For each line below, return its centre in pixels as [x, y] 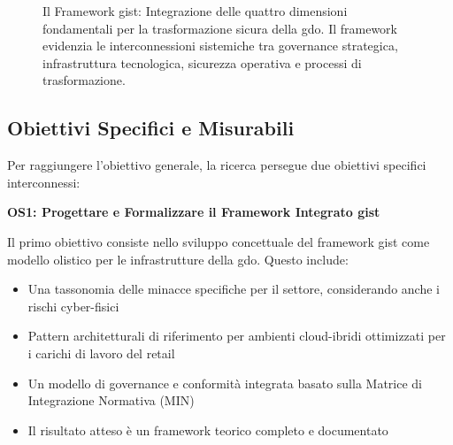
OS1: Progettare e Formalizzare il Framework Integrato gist [194, 212]
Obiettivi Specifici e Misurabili [151, 128]
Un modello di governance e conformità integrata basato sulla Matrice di [225, 383]
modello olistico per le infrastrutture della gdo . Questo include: [178, 259]
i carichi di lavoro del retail [101, 353]
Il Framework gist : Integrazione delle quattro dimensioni [195, 11]
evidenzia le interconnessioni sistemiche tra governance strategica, [220, 46]
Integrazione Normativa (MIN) [111, 400]
